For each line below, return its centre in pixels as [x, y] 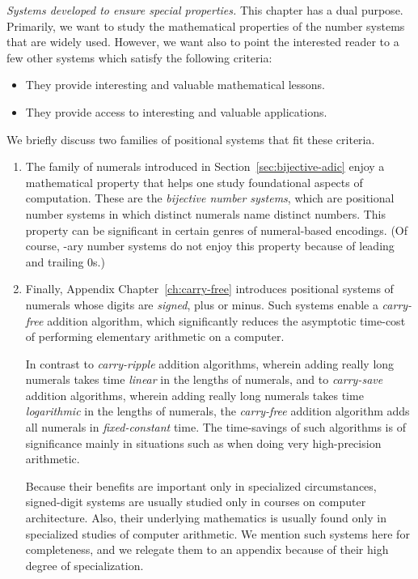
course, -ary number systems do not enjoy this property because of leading [210, 246]
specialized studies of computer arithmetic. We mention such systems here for [217, 533]
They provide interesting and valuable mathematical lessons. [175, 85]
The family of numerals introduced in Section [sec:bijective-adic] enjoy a [205, 166]
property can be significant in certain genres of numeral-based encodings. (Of [217, 230]
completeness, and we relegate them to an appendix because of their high [207, 549]
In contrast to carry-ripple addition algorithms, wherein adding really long [210, 363]
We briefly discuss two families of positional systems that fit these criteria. [191, 139]
